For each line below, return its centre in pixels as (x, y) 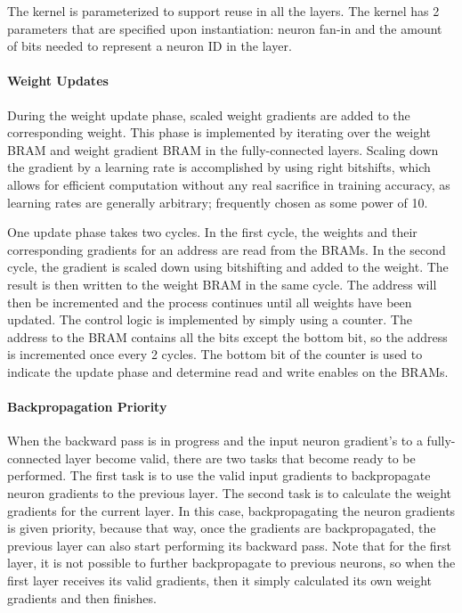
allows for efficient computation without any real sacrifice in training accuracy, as (229, 184)
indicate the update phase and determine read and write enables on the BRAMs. (228, 371)
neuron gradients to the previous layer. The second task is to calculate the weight (230, 493)
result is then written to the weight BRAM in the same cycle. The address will (222, 284)
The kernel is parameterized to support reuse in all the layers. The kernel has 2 (223, 11)
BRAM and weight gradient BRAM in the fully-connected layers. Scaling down (223, 149)
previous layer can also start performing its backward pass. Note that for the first (230, 545)
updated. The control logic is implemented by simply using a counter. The (210, 319)
